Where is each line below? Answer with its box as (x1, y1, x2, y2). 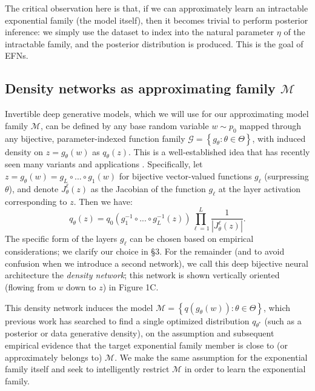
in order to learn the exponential (184, 363, 306, 375)
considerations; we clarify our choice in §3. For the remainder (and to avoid (5, 245, 285, 258)
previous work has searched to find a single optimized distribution (5, 314, 250, 327)
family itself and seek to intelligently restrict (5, 363, 170, 375)
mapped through (239, 119, 301, 132)
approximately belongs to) (5, 350, 102, 363)
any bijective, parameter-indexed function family (5, 132, 185, 144)
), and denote (8, 182, 59, 195)
